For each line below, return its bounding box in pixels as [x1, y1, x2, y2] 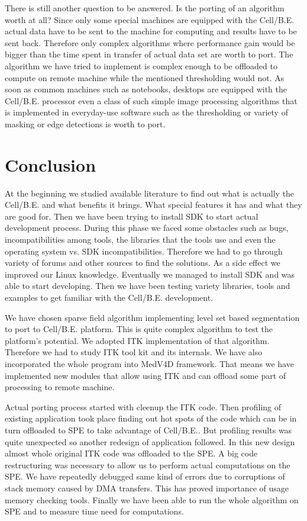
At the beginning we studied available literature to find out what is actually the [5, 186, 295, 199]
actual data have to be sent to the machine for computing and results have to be [5, 25, 297, 37]
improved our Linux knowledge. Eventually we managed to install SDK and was [5, 268, 295, 280]
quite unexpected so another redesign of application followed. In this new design [5, 435, 295, 448]
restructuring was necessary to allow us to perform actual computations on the [5, 458, 290, 471]
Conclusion [5, 152, 96, 176]
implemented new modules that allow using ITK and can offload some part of [5, 369, 286, 381]
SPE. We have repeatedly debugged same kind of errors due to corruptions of [5, 470, 285, 483]
